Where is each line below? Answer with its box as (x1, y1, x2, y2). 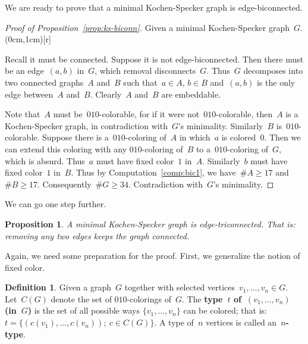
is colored (221, 131, 256, 143)
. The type (182, 292, 223, 305)
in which (179, 131, 210, 143)
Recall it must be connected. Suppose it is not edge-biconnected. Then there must (5, 52, 304, 65)
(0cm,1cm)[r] (5, 33, 51, 45)
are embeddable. (161, 87, 221, 100)
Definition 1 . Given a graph (5, 281, 112, 293)
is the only (256, 76, 296, 88)
